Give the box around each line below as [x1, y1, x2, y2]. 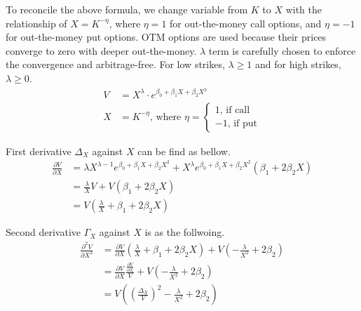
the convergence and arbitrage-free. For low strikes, [6, 57, 225, 72]
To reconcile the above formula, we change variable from [6, 2, 248, 16]
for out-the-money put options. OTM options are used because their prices [6, 29, 327, 44]
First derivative [6, 143, 71, 158]
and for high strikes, [255, 57, 341, 72]
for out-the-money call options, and [170, 15, 322, 30]
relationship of [6, 15, 67, 30]
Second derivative [6, 225, 81, 239]
